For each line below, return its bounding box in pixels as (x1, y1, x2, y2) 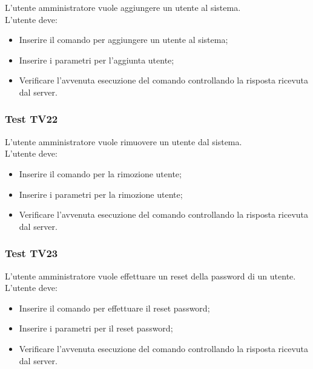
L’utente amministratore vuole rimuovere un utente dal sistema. (5, 135, 242, 148)
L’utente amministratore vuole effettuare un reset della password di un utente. (5, 269, 296, 282)
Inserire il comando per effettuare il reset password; (19, 301, 210, 314)
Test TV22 (5, 111, 58, 126)
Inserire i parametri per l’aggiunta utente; (19, 53, 174, 66)
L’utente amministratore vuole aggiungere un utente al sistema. (5, 1, 241, 13)
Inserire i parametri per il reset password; (19, 322, 173, 335)
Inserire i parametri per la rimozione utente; (19, 188, 183, 200)
